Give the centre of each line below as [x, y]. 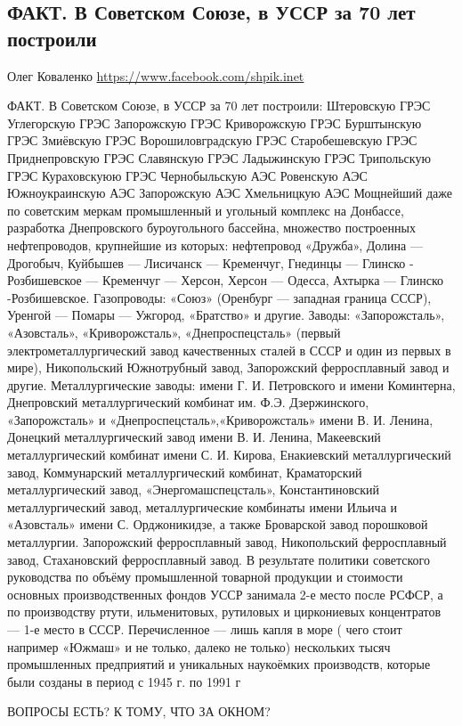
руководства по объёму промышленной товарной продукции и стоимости [205, 577]
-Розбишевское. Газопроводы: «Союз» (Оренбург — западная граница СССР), [219, 297]
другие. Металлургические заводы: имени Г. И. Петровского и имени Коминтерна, [231, 384]
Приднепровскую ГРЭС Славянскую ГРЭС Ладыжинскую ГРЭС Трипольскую [219, 157]
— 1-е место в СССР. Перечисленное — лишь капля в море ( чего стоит [205, 629]
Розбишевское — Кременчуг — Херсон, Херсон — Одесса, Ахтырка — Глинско [225, 280]
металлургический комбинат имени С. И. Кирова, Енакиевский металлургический [229, 455]
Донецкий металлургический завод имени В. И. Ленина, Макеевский [194, 437]
